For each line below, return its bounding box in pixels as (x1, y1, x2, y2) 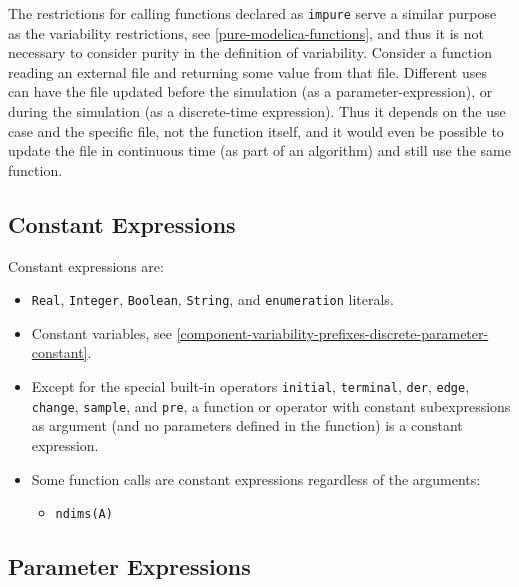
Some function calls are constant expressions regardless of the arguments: (31, 468, 481, 489)
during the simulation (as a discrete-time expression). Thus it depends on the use (8, 101, 506, 122)
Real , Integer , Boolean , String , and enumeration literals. (31, 289, 394, 310)
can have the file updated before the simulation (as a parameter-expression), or (8, 81, 493, 102)
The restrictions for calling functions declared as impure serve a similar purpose (8, 3, 497, 23)
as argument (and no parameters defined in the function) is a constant (31, 415, 463, 436)
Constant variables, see (31, 322, 173, 343)
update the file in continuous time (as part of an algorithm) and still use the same (8, 140, 511, 161)
